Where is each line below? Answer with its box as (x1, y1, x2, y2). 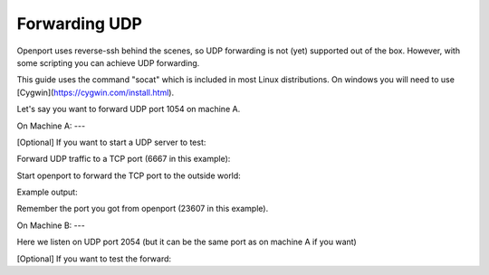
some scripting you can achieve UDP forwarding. (16, 57, 200, 68)
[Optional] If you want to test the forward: (16, 253, 172, 264)
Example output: (16, 186, 78, 198)
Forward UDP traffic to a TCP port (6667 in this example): (16, 154, 231, 165)
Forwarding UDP (16, 14, 142, 33)
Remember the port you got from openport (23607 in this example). (16, 204, 269, 214)
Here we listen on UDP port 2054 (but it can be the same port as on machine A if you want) (16, 236, 357, 248)
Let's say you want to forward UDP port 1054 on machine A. (16, 104, 241, 115)
